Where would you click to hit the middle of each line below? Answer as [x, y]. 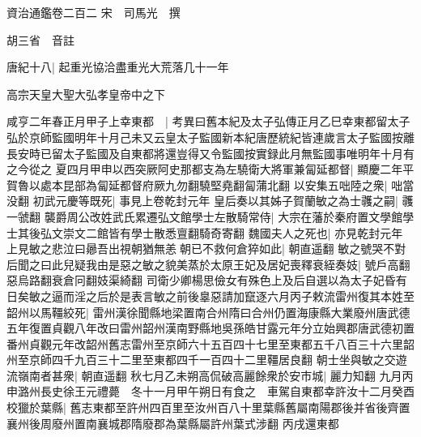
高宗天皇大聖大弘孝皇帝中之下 [86, 94]
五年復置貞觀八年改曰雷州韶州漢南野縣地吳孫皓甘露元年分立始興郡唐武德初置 [210, 328]
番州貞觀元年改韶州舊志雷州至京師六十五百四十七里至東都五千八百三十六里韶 [210, 343]
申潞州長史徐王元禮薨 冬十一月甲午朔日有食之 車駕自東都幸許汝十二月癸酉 [210, 391]
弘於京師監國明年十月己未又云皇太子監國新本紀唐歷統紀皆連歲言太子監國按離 [210, 137]
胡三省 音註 [40, 39]
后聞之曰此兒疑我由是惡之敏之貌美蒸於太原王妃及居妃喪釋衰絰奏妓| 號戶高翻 [208, 264]
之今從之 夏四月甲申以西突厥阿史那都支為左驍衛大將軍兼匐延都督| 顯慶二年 [205, 169]
